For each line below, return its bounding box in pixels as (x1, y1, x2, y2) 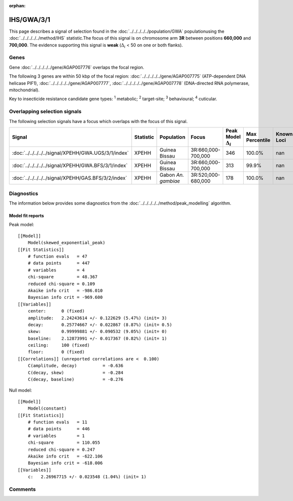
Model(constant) (27, 406, 67, 411)
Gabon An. (159, 171, 184, 178)
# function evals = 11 (27, 419, 87, 425)
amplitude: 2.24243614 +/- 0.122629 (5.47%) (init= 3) (27, 315, 167, 321)
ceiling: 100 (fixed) (27, 342, 90, 348)
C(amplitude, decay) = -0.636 (27, 363, 124, 369)
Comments (9, 486, 36, 493)
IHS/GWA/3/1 (9, 15, 51, 24)
